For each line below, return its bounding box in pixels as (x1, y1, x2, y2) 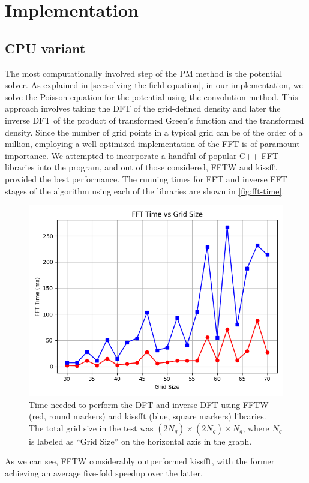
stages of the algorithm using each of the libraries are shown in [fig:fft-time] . (5, 184, 284, 197)
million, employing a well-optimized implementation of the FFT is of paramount (5, 137, 300, 150)
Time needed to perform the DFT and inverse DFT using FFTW (29, 398, 269, 410)
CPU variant (5, 38, 86, 57)
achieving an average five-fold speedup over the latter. (5, 467, 203, 479)
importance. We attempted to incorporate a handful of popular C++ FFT (5, 149, 278, 161)
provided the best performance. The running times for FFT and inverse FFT (5, 172, 287, 185)
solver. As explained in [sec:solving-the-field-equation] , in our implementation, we (5, 79, 303, 91)
